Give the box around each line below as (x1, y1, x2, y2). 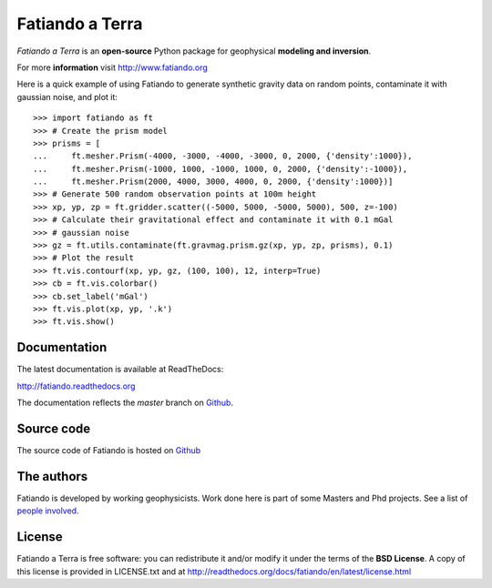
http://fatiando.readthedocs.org (16, 380, 136, 391)
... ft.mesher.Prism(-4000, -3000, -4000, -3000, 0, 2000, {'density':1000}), (33, 151, 413, 161)
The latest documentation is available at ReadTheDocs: (16, 364, 224, 375)
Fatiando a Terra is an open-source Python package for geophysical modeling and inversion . (16, 46, 372, 56)
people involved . (16, 505, 79, 516)
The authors (16, 469, 88, 484)
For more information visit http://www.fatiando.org (16, 62, 209, 73)
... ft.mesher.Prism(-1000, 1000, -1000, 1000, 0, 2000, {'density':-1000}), (33, 164, 408, 174)
